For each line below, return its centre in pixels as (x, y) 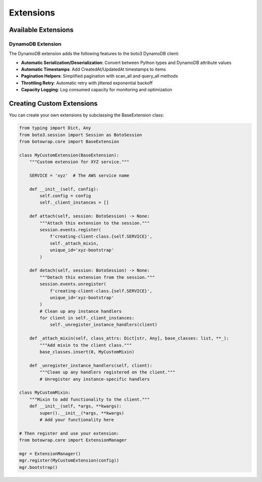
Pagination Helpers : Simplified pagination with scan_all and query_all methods (99, 76)
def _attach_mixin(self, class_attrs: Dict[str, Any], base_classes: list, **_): (129, 338)
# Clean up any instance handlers (81, 311)
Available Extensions (41, 30)
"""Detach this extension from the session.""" (97, 277)
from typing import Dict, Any (55, 128)
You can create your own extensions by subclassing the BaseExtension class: (87, 115)
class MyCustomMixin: (45, 393)
